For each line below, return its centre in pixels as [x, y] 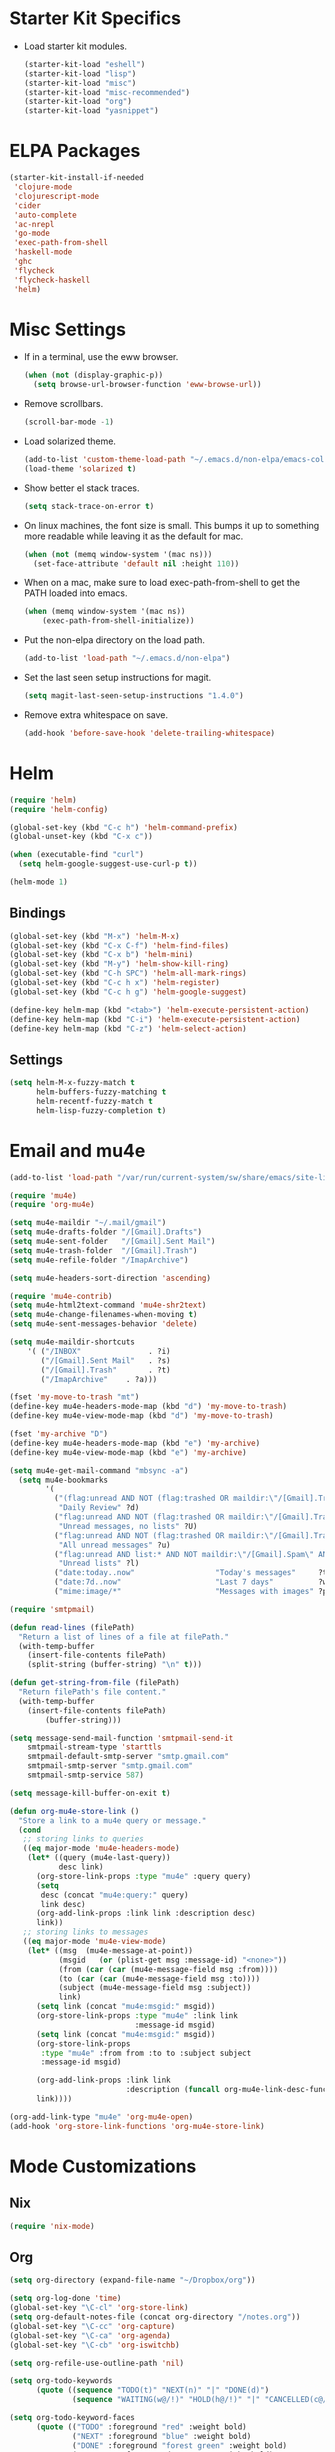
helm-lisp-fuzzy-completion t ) [101, 1110]
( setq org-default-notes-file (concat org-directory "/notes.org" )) [155, 2317]
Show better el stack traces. [82, 488]
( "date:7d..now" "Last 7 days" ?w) [192, 1582]
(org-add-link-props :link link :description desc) [145, 1913]
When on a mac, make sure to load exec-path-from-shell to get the [162, 583]
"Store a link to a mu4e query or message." [112, 1820]
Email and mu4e [77, 1150]
